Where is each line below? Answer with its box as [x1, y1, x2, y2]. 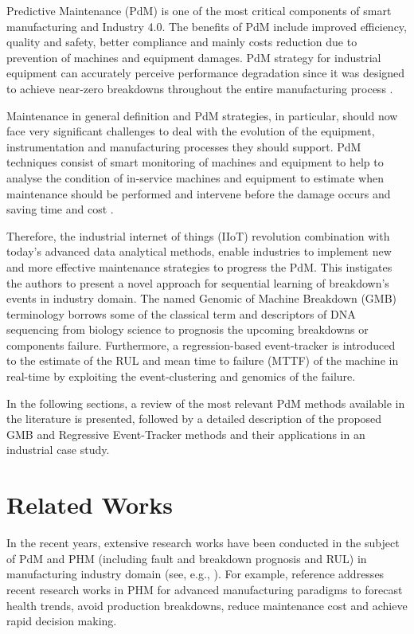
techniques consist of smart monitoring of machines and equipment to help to [6, 154, 384, 170]
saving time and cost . [6, 201, 114, 217]
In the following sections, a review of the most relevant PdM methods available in [6, 394, 405, 411]
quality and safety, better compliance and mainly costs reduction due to [6, 33, 357, 50]
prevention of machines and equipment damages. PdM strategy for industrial [6, 49, 381, 65]
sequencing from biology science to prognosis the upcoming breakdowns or [6, 321, 369, 338]
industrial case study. [6, 441, 110, 458]
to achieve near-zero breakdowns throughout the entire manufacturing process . [6, 80, 393, 96]
